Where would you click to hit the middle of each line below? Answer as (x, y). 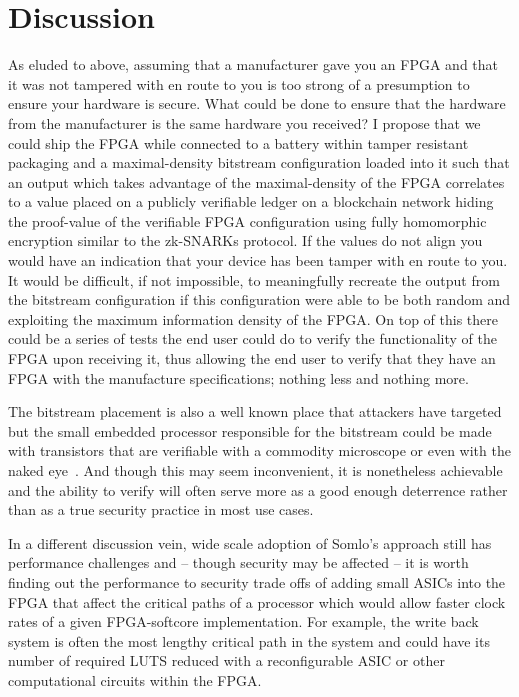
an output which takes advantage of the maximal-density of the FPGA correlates (256, 181)
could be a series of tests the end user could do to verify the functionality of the (252, 338)
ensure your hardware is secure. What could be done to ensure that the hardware (257, 103)
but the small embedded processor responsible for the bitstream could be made (250, 430)
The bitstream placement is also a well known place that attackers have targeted (255, 411)
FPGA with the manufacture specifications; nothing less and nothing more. (238, 377)
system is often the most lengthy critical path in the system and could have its (249, 640)
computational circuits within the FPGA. (135, 679)
